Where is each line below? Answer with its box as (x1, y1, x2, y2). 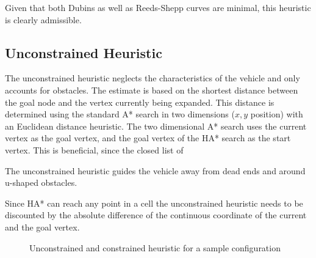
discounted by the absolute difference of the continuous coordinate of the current (5, 208, 307, 221)
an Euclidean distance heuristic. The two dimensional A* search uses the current (5, 119, 307, 132)
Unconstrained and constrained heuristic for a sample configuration (29, 241, 281, 254)
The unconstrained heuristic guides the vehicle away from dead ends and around (5, 164, 306, 177)
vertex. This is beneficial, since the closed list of (5, 143, 184, 156)
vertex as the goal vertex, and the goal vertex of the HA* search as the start (5, 131, 291, 144)
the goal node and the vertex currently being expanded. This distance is (5, 95, 275, 108)
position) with (250, 108, 303, 120)
